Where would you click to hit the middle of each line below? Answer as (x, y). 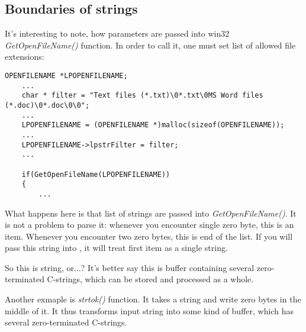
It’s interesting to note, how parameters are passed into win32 (117, 33)
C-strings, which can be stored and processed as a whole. (150, 279)
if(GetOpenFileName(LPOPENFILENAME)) (96, 174)
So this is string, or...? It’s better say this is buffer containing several (130, 267)
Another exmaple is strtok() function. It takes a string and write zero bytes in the (153, 299)
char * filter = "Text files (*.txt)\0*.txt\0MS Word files (142, 96)
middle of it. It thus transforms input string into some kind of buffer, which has (149, 310)
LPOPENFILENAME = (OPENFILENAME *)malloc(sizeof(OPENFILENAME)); (153, 125)
